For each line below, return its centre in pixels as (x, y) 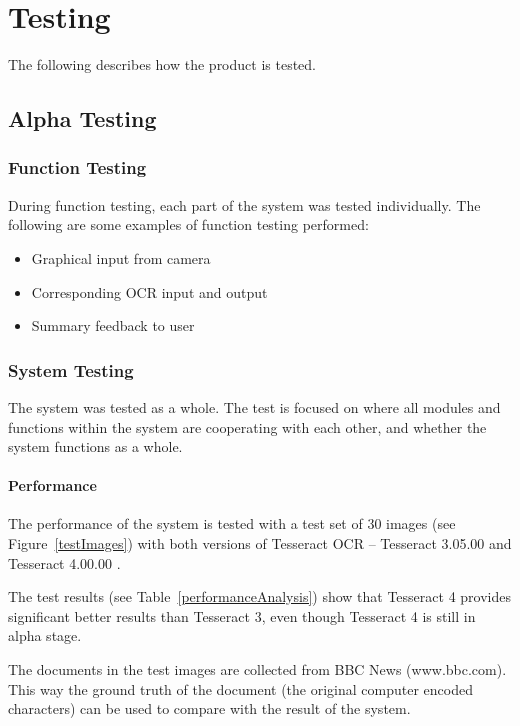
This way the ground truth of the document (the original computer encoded (240, 688)
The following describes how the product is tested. (162, 64)
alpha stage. (45, 635)
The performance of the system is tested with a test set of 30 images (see (232, 523)
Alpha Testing (82, 118)
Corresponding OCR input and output (149, 291)
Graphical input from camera (121, 257)
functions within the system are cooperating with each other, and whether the (247, 426)
